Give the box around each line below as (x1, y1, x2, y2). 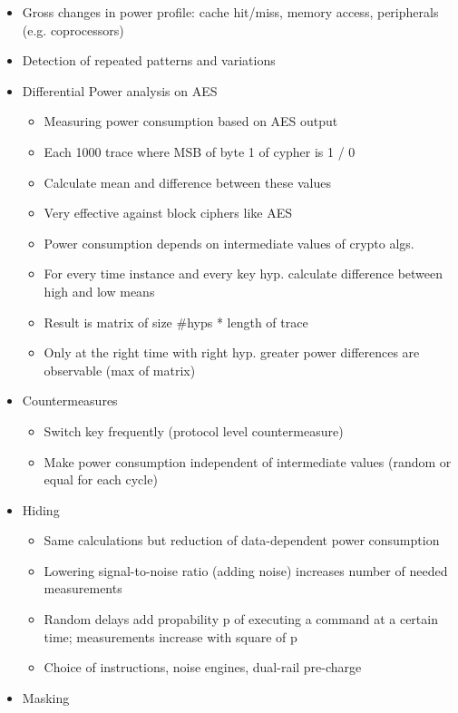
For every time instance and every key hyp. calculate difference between (44, 264, 443, 283)
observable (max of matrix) (44, 360, 196, 379)
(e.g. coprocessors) (22, 20, 124, 39)
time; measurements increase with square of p (44, 627, 297, 646)
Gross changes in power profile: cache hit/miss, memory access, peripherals (22, 3, 439, 21)
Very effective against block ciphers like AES (44, 203, 292, 222)
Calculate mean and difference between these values (44, 172, 331, 191)
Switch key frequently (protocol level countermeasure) (44, 421, 344, 440)
